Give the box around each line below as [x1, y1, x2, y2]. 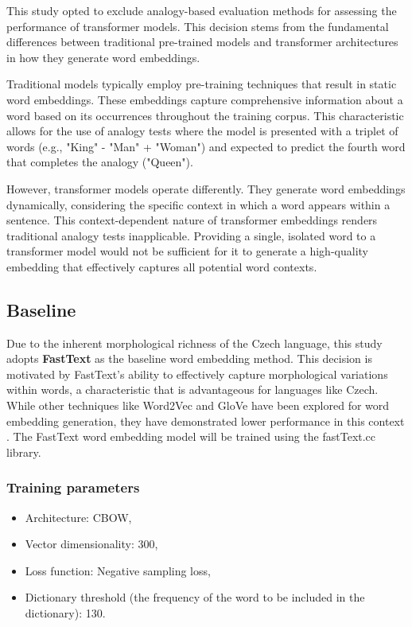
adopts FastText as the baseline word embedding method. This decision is [6, 350, 372, 367]
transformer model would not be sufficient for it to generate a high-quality [6, 243, 368, 259]
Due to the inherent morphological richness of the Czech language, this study [6, 334, 383, 351]
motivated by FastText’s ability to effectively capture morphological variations [6, 365, 388, 382]
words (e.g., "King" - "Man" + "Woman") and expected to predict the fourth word [6, 138, 406, 154]
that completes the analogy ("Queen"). [6, 154, 193, 170]
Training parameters [6, 477, 140, 497]
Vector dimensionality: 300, [25, 535, 158, 552]
